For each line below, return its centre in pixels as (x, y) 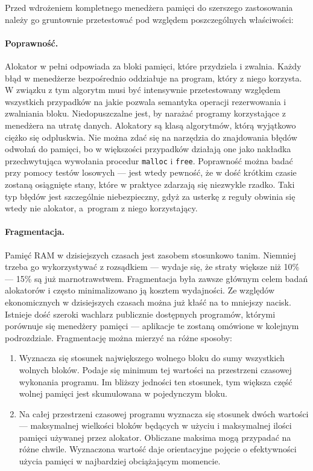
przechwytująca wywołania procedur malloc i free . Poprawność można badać (149, 160)
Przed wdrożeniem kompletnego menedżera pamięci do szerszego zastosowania (149, 7)
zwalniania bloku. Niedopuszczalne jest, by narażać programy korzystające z (145, 113)
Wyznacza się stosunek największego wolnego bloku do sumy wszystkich (152, 358)
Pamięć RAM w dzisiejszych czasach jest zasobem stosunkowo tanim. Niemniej (150, 255)
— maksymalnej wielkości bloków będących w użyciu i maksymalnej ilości (155, 425)
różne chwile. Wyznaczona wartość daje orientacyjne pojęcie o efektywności (158, 449)
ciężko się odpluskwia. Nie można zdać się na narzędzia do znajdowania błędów (151, 137)
